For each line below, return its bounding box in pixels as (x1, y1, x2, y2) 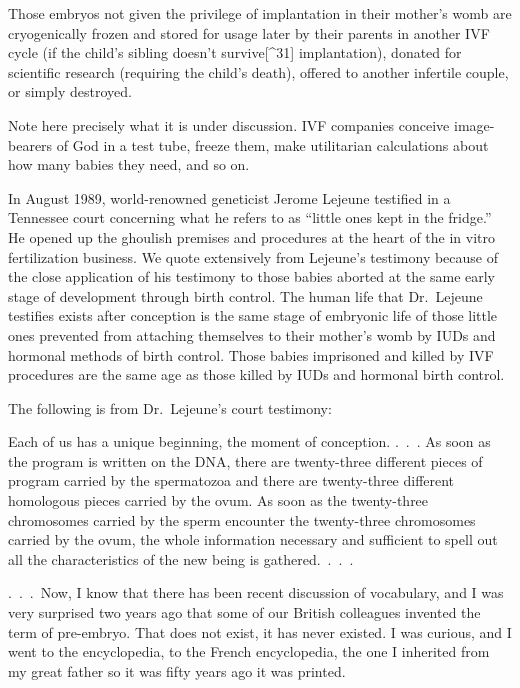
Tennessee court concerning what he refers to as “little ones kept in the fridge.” (8, 207, 492, 228)
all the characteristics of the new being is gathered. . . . (8, 548, 354, 569)
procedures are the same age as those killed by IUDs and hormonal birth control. (8, 364, 505, 385)
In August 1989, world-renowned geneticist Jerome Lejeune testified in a (8, 187, 451, 208)
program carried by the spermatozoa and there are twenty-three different (8, 470, 455, 491)
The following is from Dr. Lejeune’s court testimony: (8, 397, 332, 418)
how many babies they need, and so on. (8, 154, 250, 175)
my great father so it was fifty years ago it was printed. (8, 660, 346, 681)
